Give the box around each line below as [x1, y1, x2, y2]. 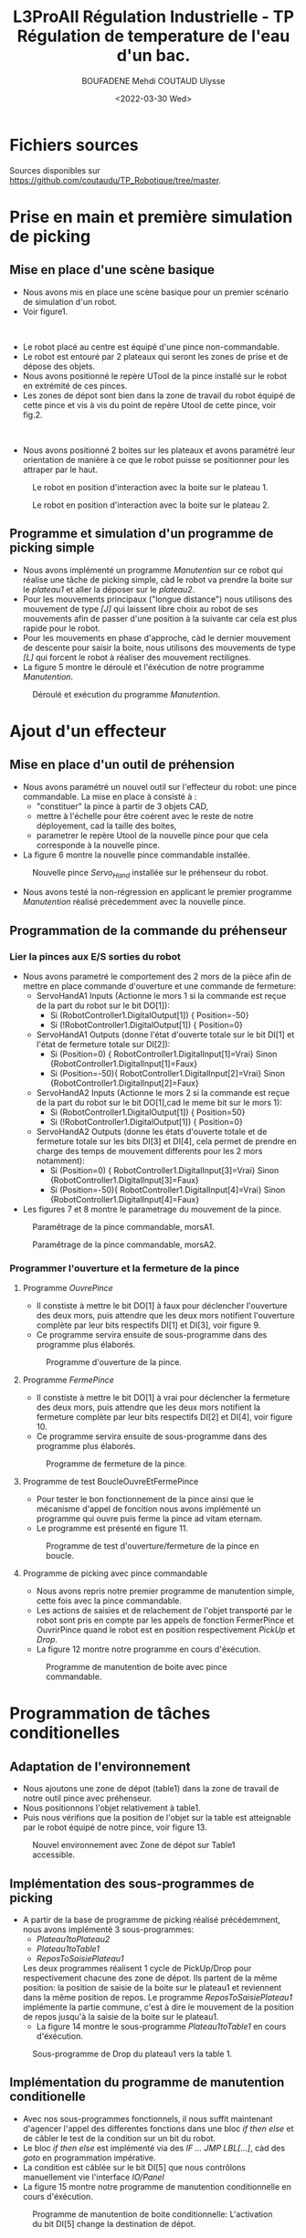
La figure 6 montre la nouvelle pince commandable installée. [22, 849, 250, 860]
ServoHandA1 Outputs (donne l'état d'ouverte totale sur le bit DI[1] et [36, 1029, 295, 1040]
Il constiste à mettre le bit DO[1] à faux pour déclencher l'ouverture [36, 1300, 288, 1311]
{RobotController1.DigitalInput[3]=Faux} [49, 1174, 199, 1185]
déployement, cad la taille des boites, [36, 820, 177, 831]
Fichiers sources [9, 134, 139, 155]
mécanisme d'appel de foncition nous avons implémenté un [36, 1504, 261, 1515]
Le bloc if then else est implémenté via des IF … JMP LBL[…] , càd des [22, 2142, 286, 2153]
